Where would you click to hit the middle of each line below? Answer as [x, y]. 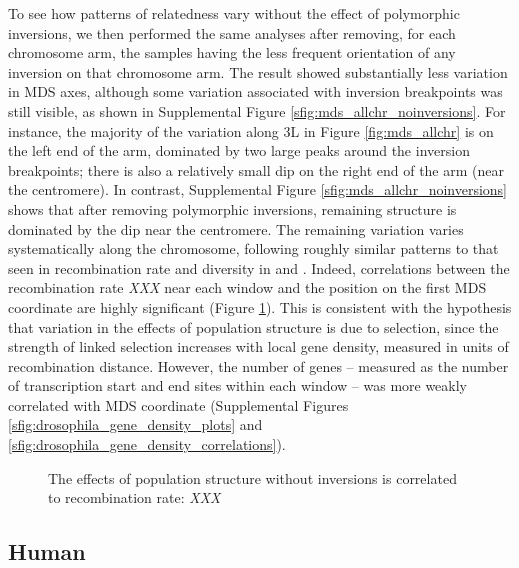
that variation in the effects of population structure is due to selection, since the [253, 326]
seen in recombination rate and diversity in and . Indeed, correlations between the [259, 267]
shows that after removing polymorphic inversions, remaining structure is [232, 208]
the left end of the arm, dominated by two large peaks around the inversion [239, 150]
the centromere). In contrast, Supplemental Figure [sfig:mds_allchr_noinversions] [258, 189]
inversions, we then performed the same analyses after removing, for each [232, 32]
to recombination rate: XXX [134, 497]
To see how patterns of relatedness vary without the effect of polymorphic [234, 13]
